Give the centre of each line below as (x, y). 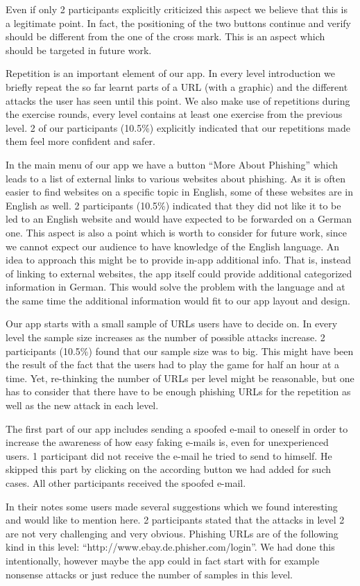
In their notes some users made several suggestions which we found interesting (172, 506)
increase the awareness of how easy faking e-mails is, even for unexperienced (167, 442)
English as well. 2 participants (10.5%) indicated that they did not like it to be (173, 205)
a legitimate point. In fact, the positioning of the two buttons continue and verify (179, 23)
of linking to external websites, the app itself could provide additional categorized (179, 273)
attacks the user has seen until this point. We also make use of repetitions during (178, 100)
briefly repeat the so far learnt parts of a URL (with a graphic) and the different (177, 86)
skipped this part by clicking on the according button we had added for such (168, 469)
